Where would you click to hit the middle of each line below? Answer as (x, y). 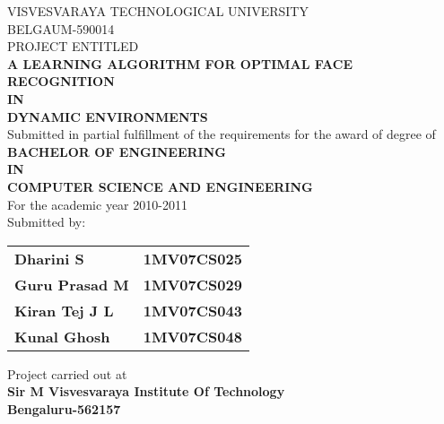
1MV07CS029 (192, 284)
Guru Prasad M (72, 284)
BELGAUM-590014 (61, 28)
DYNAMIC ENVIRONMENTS (108, 116)
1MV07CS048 (192, 336)
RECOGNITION (61, 81)
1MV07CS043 (192, 310)
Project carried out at (67, 373)
